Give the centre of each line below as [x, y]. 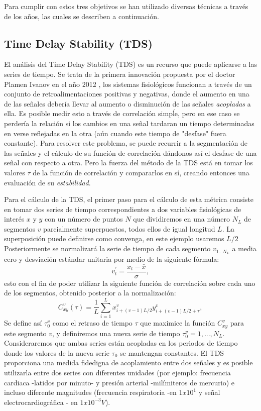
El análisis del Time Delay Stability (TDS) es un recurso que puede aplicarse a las [130, 64]
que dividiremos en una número [182, 219]
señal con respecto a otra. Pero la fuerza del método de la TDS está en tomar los [128, 163]
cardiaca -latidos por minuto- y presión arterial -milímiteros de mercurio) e [119, 382]
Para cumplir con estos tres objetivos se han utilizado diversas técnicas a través [126, 6]
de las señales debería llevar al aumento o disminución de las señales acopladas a [127, 103]
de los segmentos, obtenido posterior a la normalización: [90, 293]
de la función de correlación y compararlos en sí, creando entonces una [141, 172]
